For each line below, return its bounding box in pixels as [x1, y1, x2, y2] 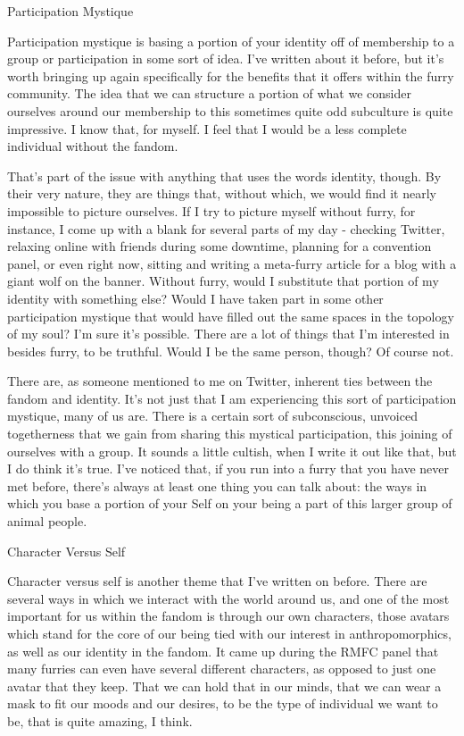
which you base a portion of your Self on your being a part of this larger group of [7, 494, 452, 513]
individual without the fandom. [7, 137, 178, 155]
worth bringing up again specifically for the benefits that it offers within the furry [7, 66, 454, 85]
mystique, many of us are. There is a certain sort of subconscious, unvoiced [7, 406, 418, 425]
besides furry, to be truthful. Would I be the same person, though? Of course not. [7, 341, 454, 360]
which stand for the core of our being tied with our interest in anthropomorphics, [7, 624, 452, 642]
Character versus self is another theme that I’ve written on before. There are [7, 572, 427, 590]
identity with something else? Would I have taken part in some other [7, 289, 384, 307]
